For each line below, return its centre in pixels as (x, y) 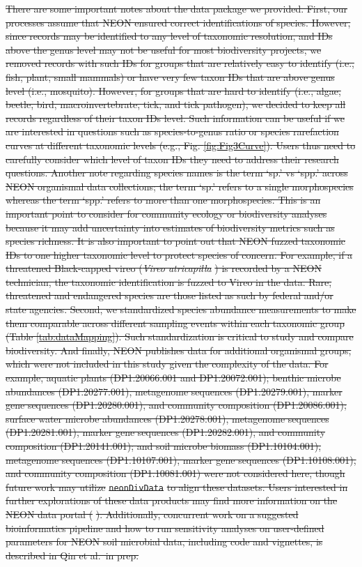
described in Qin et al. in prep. (72, 555)
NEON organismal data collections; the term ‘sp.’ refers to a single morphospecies (180, 186)
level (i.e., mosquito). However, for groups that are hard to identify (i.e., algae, (173, 90)
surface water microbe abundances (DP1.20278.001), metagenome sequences (167, 418)
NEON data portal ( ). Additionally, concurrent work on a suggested (152, 514)
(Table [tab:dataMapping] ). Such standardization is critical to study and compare (180, 337)
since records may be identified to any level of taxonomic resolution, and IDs (169, 36)
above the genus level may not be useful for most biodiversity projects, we (164, 49)
